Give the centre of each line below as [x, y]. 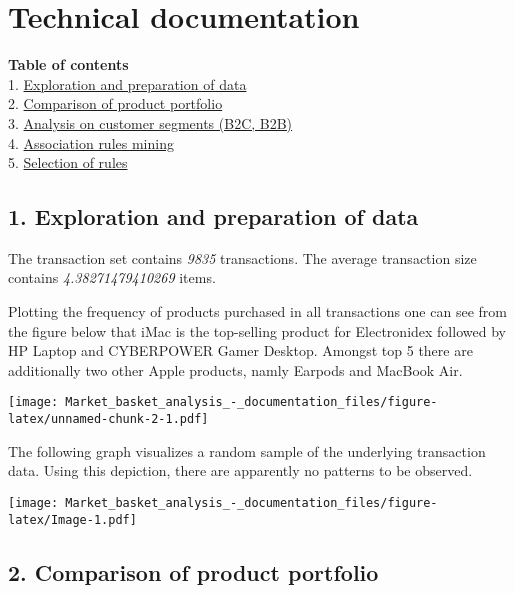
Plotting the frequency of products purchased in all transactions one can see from [257, 311]
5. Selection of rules [68, 162]
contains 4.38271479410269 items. [112, 277]
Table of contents [68, 64]
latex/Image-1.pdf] [72, 519]
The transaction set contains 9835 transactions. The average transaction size [242, 257]
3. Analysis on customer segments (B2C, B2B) [150, 122]
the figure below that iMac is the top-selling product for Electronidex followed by [257, 330]
